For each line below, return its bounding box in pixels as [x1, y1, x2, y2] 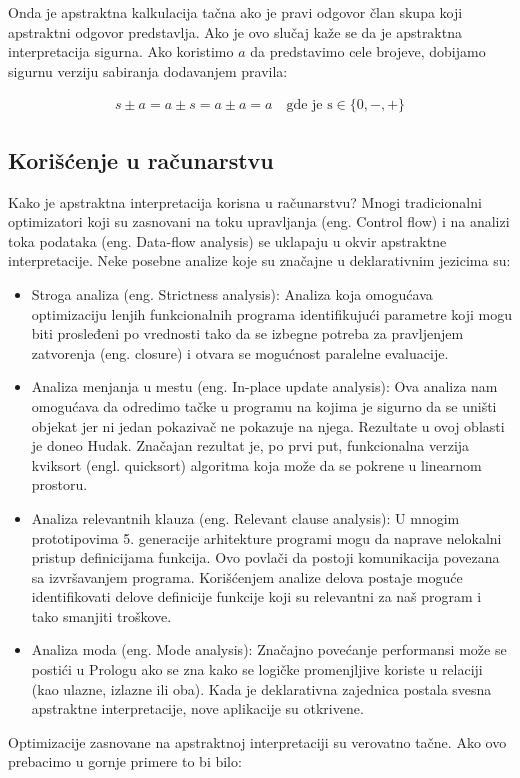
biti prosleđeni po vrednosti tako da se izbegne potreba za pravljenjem [31, 323, 464, 344]
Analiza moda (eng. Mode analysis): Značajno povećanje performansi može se [31, 639, 507, 660]
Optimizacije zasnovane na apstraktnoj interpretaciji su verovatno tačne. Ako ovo [8, 731, 507, 752]
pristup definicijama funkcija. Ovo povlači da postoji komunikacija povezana [31, 547, 500, 568]
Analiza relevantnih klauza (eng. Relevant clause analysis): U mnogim [31, 507, 460, 528]
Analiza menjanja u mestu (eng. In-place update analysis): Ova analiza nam [31, 376, 498, 397]
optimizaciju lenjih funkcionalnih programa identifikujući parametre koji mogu [31, 303, 512, 324]
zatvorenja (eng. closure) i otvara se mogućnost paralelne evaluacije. [31, 342, 449, 363]
